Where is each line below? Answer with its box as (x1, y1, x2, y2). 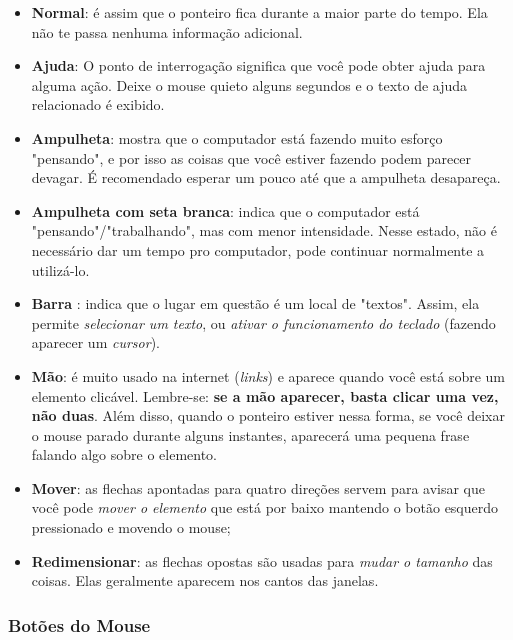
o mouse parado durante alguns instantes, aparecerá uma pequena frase (31, 424, 470, 445)
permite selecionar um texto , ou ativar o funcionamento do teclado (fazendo (31, 312, 496, 333)
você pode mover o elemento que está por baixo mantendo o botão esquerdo (31, 497, 499, 518)
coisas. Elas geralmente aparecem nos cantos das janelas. (31, 570, 379, 591)
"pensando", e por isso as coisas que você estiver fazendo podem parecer (31, 147, 472, 168)
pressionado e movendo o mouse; (31, 517, 231, 538)
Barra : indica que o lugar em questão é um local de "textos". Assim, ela (31, 293, 480, 314)
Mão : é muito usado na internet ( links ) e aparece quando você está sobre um (31, 365, 505, 386)
